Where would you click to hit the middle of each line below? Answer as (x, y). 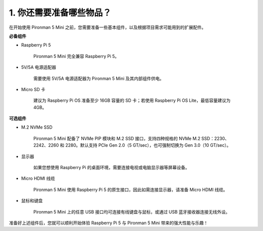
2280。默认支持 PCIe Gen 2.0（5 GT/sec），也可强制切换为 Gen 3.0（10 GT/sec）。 (148, 145)
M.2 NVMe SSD (37, 127)
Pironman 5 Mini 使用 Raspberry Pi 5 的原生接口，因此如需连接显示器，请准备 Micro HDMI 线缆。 (131, 190)
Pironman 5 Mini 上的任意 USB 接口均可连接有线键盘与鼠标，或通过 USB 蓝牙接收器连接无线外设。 (132, 212)
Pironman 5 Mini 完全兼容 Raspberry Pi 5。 (76, 56)
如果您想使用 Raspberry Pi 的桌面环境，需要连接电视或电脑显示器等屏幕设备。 (112, 168)
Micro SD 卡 (33, 89)
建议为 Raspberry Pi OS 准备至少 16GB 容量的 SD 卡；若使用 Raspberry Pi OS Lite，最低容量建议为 (132, 100)
